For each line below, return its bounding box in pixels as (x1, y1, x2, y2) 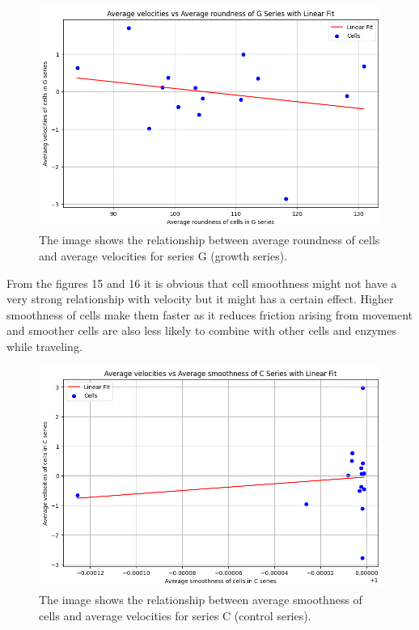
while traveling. (6, 337, 83, 354)
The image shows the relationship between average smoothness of (39, 590, 362, 607)
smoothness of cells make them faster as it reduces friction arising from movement (6, 306, 413, 323)
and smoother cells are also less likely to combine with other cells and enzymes (6, 322, 397, 339)
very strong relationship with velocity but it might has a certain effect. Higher (6, 290, 394, 307)
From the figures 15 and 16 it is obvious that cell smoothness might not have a (6, 274, 397, 291)
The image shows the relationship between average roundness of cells (39, 231, 380, 248)
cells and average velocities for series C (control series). (39, 607, 311, 624)
